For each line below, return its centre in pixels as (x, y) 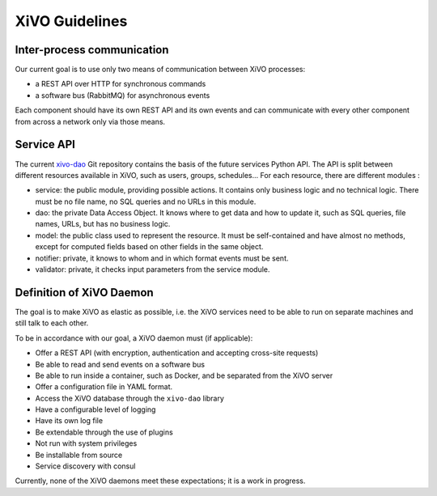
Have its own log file (69, 421)
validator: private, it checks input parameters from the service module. (153, 269)
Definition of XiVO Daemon (84, 293)
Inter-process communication (92, 50)
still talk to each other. (52, 323)
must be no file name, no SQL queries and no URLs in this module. (146, 201)
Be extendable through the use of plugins (104, 432)
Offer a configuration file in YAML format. (104, 387)
